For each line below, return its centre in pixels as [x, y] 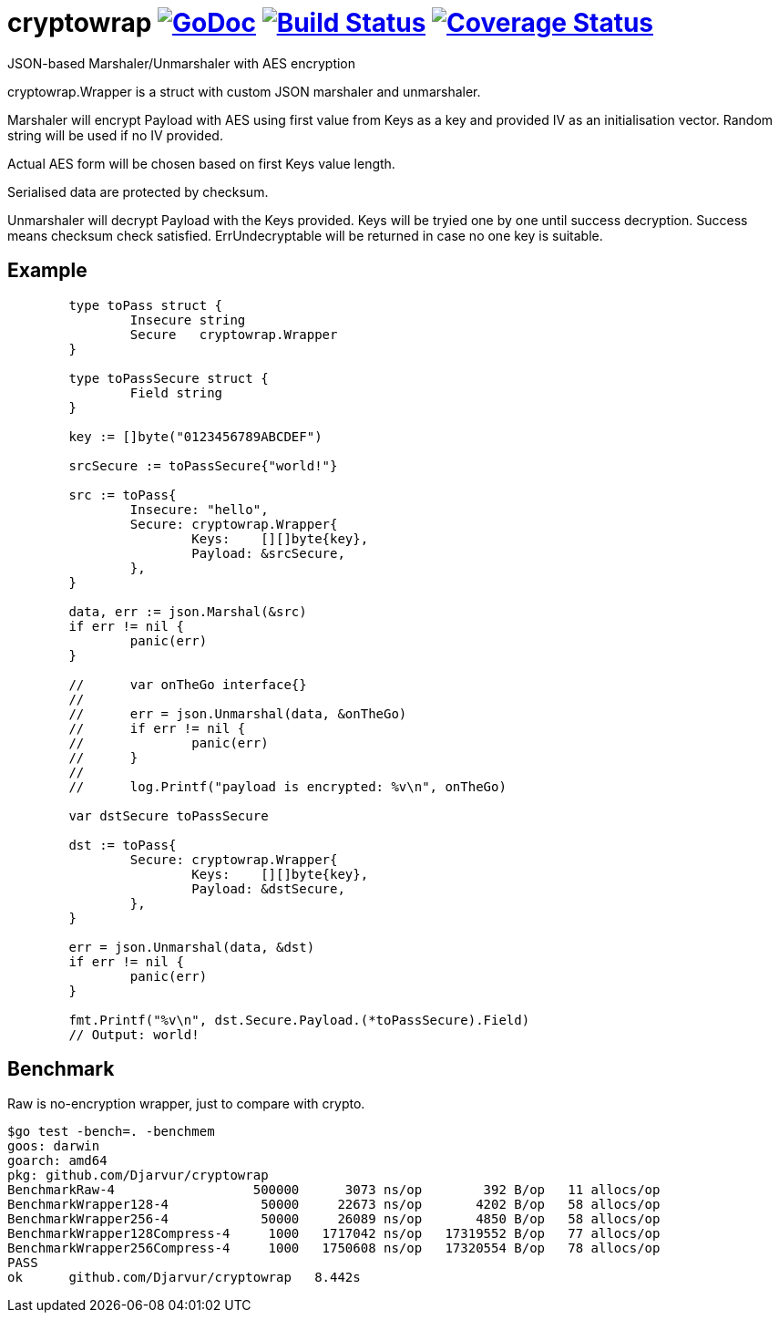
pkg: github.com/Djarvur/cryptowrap [138, 1176]
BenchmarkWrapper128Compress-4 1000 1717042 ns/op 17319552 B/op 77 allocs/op [334, 1234]
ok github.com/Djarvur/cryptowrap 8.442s [184, 1278]
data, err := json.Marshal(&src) [188, 611]
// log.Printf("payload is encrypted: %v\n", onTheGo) [287, 786]
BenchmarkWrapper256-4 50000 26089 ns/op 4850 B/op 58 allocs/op [334, 1219]
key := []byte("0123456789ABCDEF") [195, 436]
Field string [176, 392]
